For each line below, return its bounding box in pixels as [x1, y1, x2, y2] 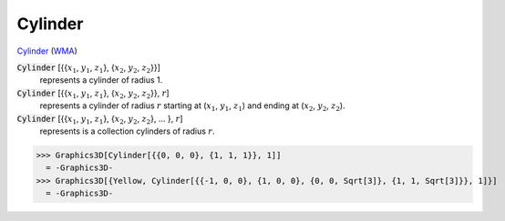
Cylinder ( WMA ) [16, 45, 77, 56]
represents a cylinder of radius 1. [39, 75, 163, 85]
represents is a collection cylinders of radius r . [39, 126, 215, 136]
